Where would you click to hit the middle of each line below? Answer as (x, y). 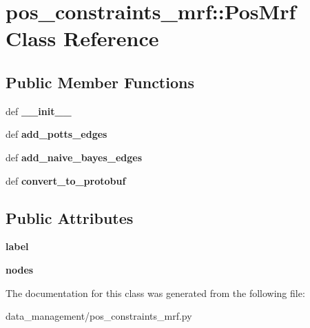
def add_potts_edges (56, 134)
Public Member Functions (100, 82)
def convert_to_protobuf (66, 180)
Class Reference (82, 38)
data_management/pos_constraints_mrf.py (99, 316)
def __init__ (39, 111)
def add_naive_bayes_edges (74, 157)
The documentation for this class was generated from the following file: (155, 293)
